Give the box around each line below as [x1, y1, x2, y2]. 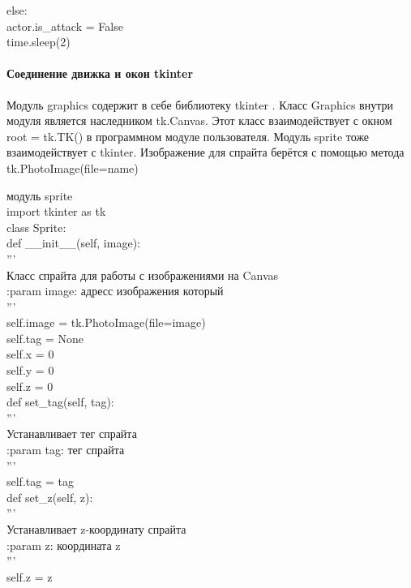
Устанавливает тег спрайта [6, 425, 137, 442]
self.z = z [6, 568, 53, 585]
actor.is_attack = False [6, 17, 123, 34]
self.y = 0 [6, 362, 54, 379]
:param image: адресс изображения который [6, 282, 224, 299]
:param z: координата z [6, 536, 121, 553]
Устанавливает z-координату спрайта [6, 521, 186, 538]
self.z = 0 [6, 377, 54, 394]
